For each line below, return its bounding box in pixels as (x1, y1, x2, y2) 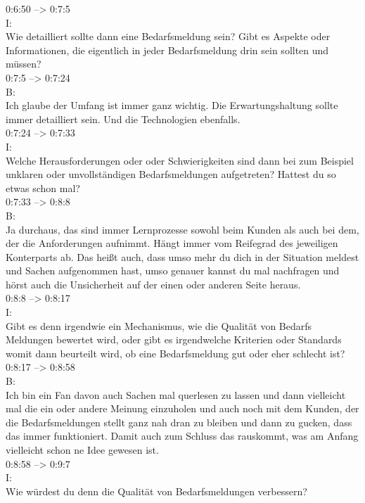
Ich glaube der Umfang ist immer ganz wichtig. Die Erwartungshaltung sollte (6, 98, 338, 113)
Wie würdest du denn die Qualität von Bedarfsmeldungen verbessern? (6, 483, 307, 498)
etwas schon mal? (6, 180, 80, 195)
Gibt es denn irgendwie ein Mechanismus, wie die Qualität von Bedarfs (6, 318, 312, 333)
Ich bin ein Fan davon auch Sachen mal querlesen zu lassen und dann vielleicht (6, 387, 346, 402)
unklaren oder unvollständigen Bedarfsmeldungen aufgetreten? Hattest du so (6, 167, 336, 182)
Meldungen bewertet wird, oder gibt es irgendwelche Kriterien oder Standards (6, 332, 342, 347)
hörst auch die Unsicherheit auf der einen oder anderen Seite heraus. (6, 276, 301, 291)
